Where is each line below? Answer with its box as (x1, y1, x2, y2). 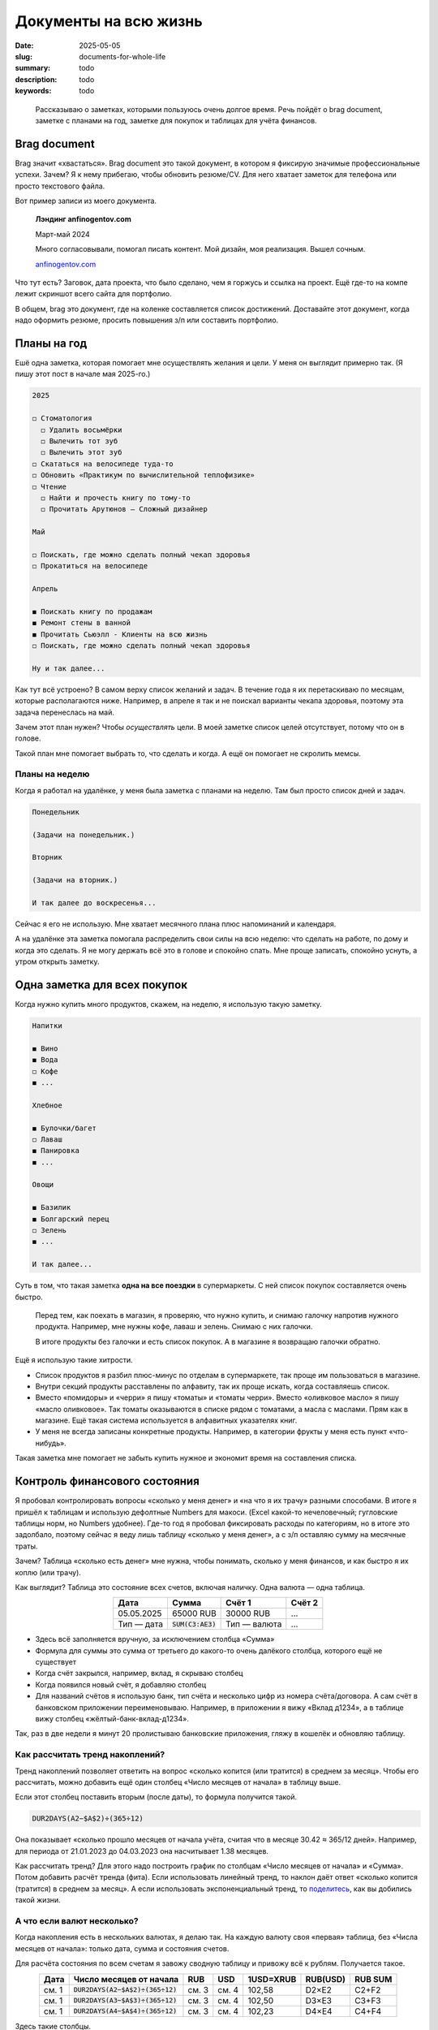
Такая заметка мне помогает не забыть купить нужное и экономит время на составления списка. (15, 1453, 357, 1463)
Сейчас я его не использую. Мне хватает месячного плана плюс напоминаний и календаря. (15, 918, 337, 929)
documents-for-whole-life (79, 51, 166, 61)
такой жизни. (15, 1895, 61, 1905)
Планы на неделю (15, 768, 90, 780)
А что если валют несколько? (15, 1916, 139, 1927)
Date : (15, 41, 34, 50)
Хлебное (32, 1100, 62, 1110)
